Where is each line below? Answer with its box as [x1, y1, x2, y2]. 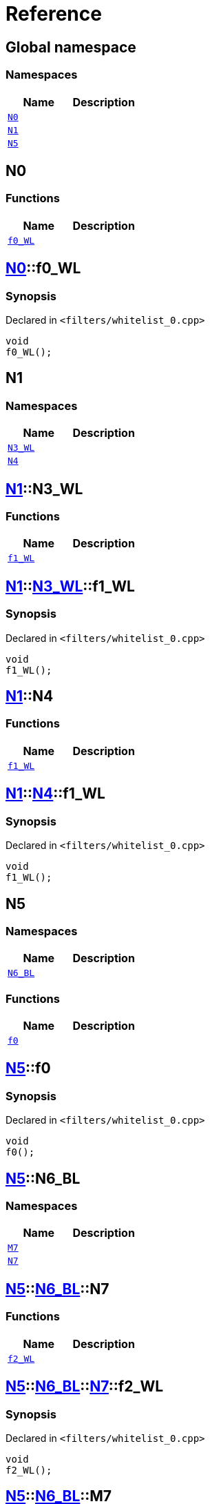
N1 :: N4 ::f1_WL [6, 785, 105, 803]
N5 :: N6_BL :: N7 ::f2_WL [6, 1378, 164, 1396]
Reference [6, 2, 102, 26]
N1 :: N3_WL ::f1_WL [6, 577, 135, 595]
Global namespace [6, 38, 136, 56]
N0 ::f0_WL [6, 260, 81, 277]
